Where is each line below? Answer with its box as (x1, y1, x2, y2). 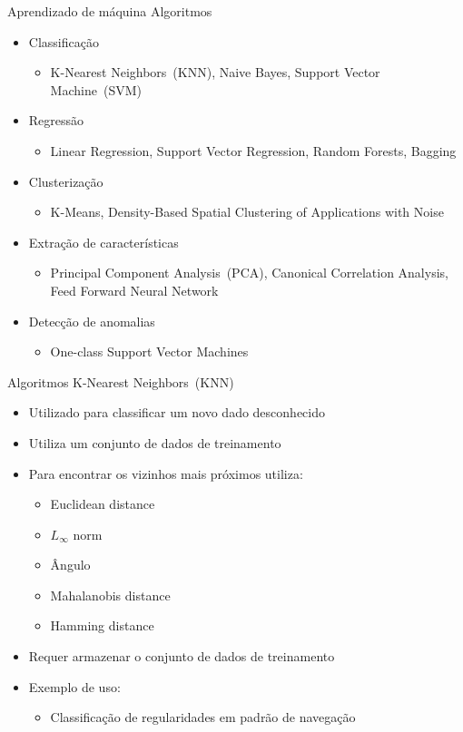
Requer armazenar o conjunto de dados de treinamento (28, 647, 335, 666)
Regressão (28, 111, 84, 130)
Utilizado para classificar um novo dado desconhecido (28, 403, 325, 422)
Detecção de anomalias (28, 311, 155, 330)
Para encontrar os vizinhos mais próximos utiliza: (28, 464, 303, 483)
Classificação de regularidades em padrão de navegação (50, 708, 356, 727)
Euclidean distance (50, 494, 155, 513)
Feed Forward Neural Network (50, 280, 219, 299)
